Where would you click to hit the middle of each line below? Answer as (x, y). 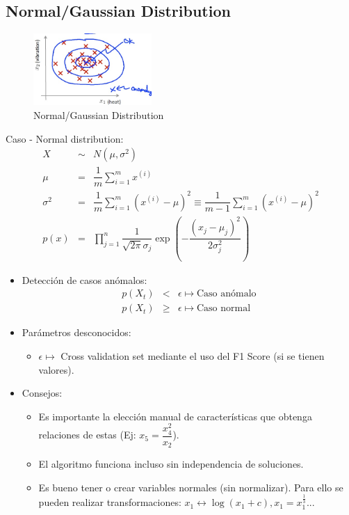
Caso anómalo (227, 294)
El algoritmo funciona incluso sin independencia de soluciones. (171, 464)
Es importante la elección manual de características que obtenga (175, 416)
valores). (56, 369)
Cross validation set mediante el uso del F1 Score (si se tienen (193, 356)
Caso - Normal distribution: (65, 138)
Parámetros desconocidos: (76, 332)
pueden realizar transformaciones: (110, 502)
